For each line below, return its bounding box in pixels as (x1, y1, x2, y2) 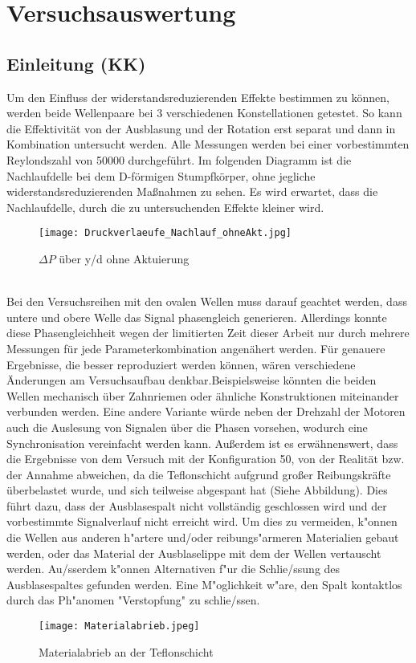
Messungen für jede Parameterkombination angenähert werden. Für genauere (6, 340, 385, 356)
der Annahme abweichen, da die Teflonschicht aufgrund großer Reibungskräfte (6, 466, 391, 482)
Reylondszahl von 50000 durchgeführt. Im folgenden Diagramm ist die (6, 151, 352, 168)
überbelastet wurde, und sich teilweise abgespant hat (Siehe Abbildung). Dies (6, 482, 388, 498)
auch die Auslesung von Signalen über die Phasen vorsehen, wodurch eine (6, 418, 368, 435)
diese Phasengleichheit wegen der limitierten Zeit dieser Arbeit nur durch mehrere (6, 324, 410, 341)
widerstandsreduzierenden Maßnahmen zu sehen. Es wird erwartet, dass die (6, 183, 378, 200)
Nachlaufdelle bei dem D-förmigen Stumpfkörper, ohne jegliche (6, 167, 316, 184)
